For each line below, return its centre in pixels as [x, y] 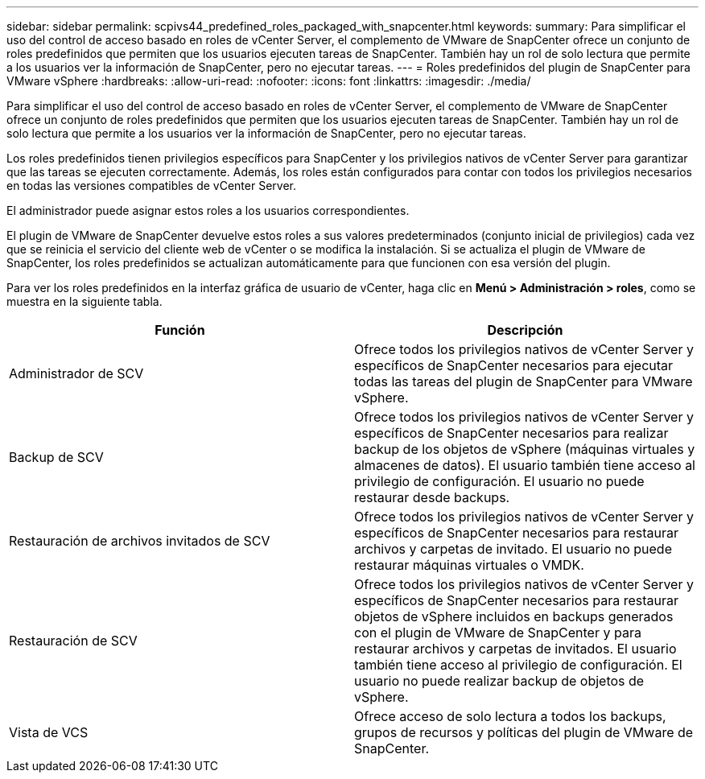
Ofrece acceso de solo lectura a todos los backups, [510, 716]
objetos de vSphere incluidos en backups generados [514, 616]
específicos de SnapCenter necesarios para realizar [511, 433]
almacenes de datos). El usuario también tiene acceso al [525, 465]
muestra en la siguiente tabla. [85, 301]
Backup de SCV [56, 457]
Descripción [525, 330]
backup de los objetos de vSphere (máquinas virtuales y [525, 449]
